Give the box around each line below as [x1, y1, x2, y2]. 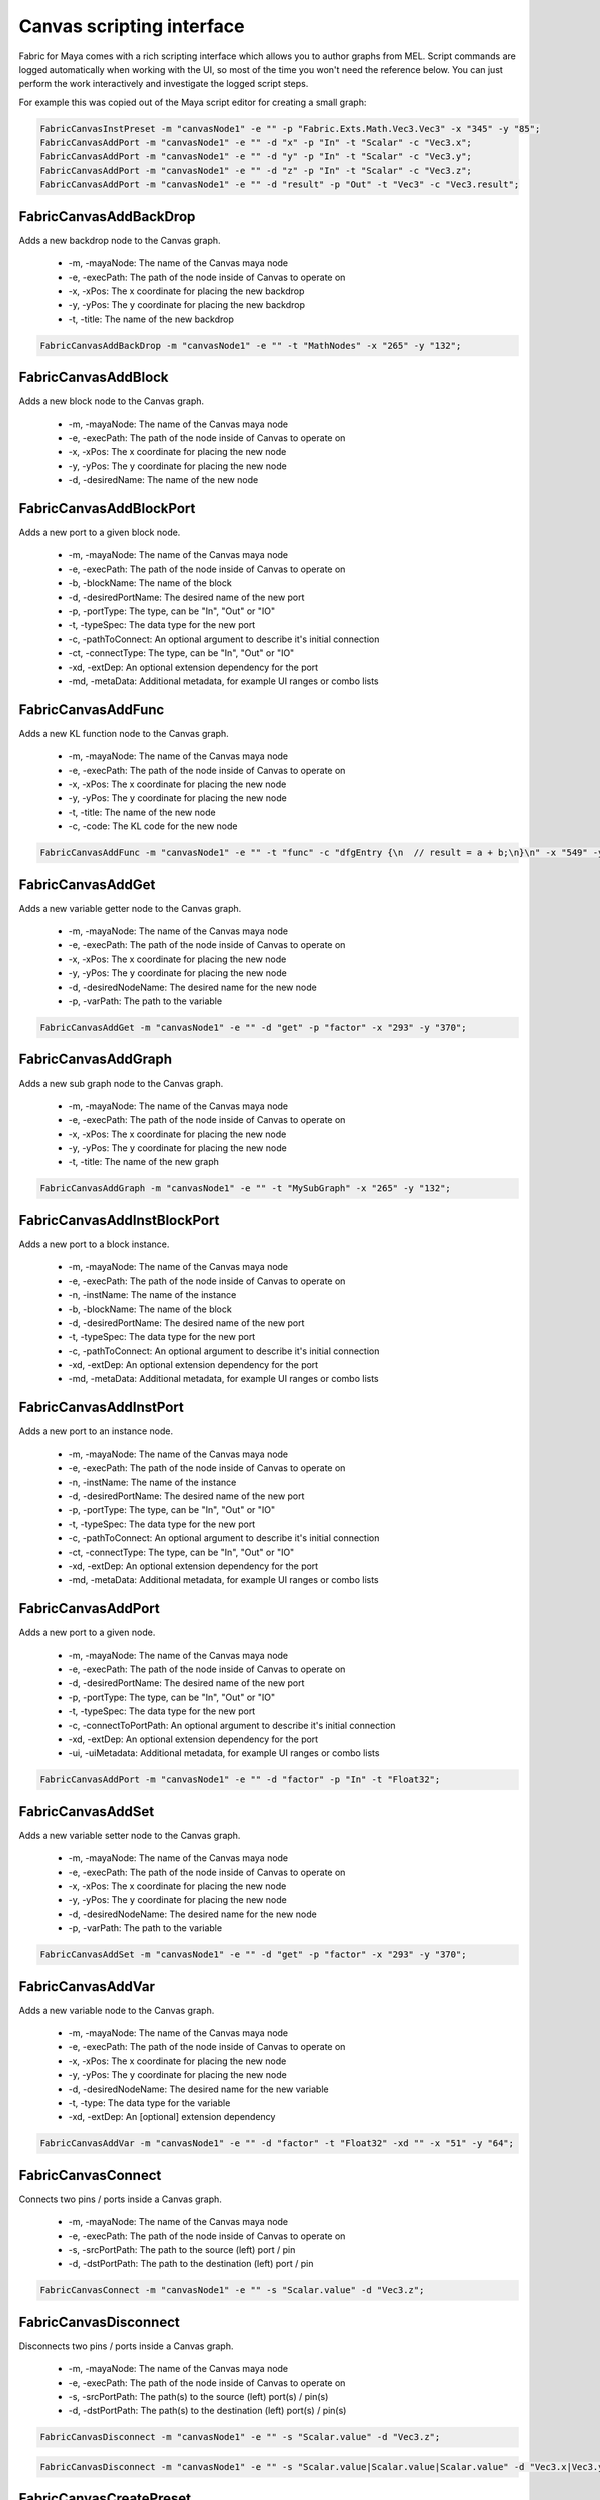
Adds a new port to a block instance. [18, 1238, 170, 1250]
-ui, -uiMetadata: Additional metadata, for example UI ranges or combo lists [68, 1747, 380, 1759]
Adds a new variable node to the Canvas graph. [18, 2004, 215, 2016]
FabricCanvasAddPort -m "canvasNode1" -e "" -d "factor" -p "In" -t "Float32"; [39, 1774, 441, 1785]
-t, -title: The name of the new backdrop [68, 313, 234, 325]
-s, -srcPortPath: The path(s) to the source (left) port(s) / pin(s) [68, 2391, 329, 2403]
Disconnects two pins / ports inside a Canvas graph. [18, 2340, 234, 2352]
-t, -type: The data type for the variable [68, 2096, 231, 2109]
